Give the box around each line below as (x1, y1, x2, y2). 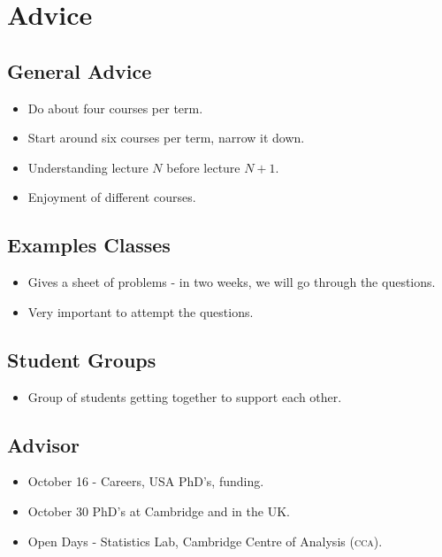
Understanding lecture (27, 158, 149, 176)
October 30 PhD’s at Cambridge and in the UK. (27, 501, 290, 520)
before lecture (166, 158, 240, 176)
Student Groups (7, 345, 156, 373)
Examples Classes (7, 231, 171, 259)
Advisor (7, 430, 80, 458)
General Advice (7, 57, 152, 84)
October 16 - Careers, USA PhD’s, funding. (27, 472, 264, 491)
